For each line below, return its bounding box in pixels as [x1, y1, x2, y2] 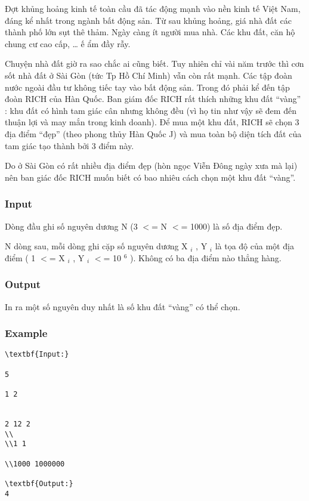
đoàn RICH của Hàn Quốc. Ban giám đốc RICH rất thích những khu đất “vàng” [5, 92, 301, 105]
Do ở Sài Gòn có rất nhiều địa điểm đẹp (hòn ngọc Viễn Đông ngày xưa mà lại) [5, 159, 298, 172]
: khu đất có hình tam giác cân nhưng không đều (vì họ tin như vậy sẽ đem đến [5, 104, 296, 116]
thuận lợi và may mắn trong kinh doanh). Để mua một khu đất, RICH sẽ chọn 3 [5, 116, 299, 128]
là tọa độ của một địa [215, 240, 294, 252]
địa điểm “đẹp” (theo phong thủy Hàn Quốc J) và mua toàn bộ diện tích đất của [5, 127, 302, 140]
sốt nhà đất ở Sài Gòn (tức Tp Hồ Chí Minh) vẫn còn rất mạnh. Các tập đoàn [5, 69, 292, 81]
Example [5, 326, 48, 341]
